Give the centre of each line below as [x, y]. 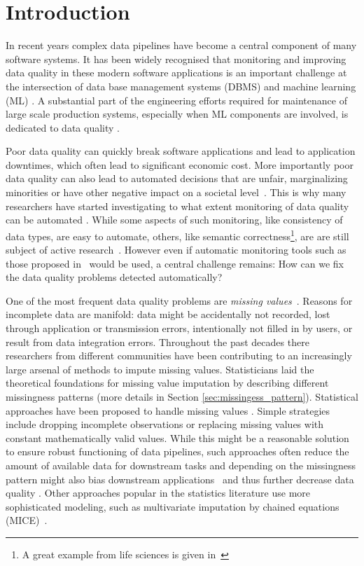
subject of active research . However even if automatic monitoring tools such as [176, 250]
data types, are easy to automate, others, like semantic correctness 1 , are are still [177, 235]
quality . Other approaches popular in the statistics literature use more [158, 493]
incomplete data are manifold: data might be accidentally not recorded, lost [168, 314]
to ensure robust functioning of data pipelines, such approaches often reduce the [177, 451]
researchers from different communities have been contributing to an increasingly [179, 356]
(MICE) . [27, 520]
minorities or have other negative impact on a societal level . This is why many [176, 192]
